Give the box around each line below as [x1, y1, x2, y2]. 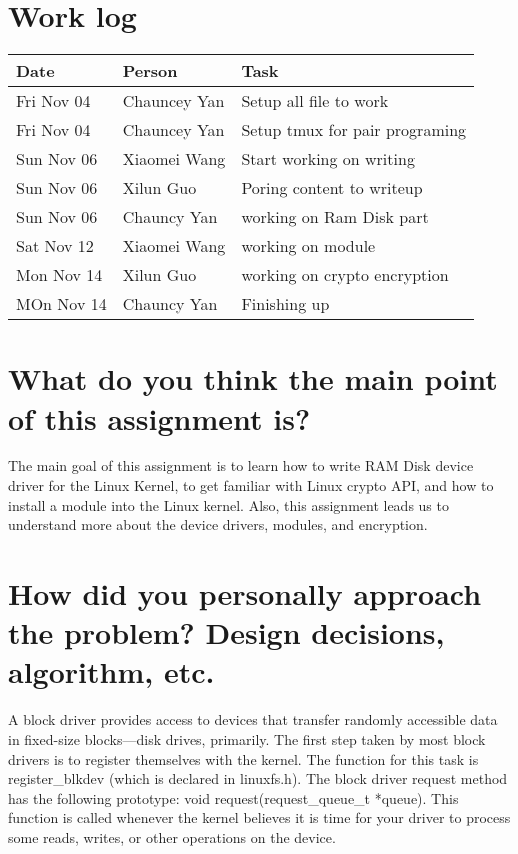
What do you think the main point [8, 358, 498, 399]
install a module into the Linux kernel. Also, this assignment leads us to [8, 494, 449, 515]
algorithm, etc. [8, 651, 215, 692]
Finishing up [241, 292, 330, 316]
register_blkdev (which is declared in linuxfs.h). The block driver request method [8, 768, 508, 789]
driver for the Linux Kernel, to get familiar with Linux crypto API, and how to [8, 475, 494, 496]
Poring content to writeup [241, 176, 423, 200]
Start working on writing [241, 147, 415, 171]
